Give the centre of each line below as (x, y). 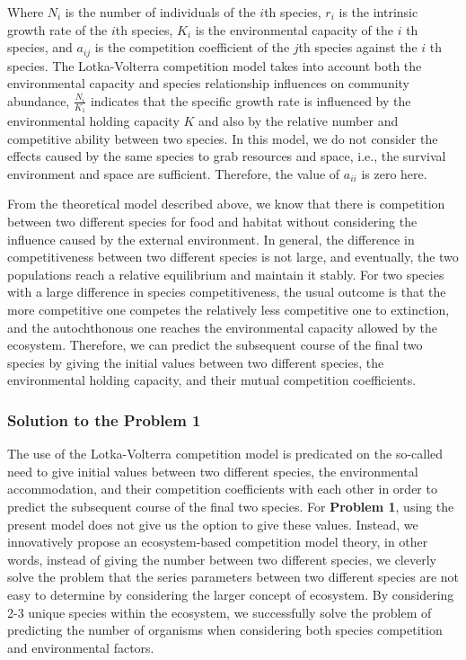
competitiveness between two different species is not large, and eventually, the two (233, 257)
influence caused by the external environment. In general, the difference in (211, 239)
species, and (40, 47)
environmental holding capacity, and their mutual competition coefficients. (212, 380)
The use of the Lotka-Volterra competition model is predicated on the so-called (225, 454)
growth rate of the (57, 29)
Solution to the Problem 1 (104, 419)
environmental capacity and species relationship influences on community (208, 83)
